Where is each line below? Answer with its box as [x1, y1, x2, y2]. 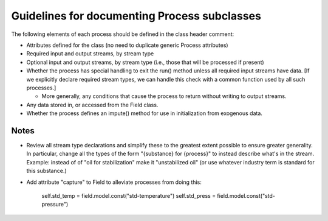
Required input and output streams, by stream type [26, 50, 154, 57]
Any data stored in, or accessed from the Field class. [26, 101, 159, 108]
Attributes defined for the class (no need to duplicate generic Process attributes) [26, 41, 228, 49]
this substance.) [26, 167, 67, 175]
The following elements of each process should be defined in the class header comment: [11, 30, 234, 38]
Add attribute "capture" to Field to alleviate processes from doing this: [26, 178, 202, 186]
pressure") [41, 201, 69, 208]
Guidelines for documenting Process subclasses [11, 9, 261, 23]
